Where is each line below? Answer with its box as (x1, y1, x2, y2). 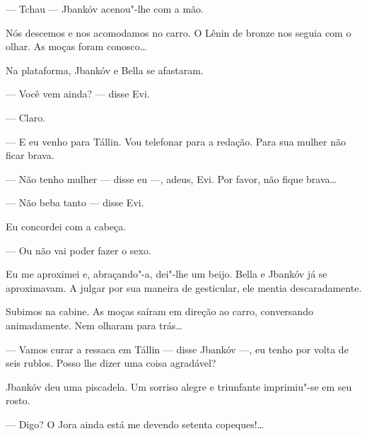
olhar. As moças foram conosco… (6, 39, 147, 54)
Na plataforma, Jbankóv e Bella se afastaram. (6, 62, 204, 77)
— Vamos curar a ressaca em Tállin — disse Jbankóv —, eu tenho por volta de (6, 341, 349, 356)
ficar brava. (6, 148, 54, 163)
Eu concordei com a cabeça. (6, 218, 127, 233)
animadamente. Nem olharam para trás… (6, 317, 182, 332)
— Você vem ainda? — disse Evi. (6, 86, 150, 101)
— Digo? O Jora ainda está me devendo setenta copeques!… (6, 416, 264, 431)
